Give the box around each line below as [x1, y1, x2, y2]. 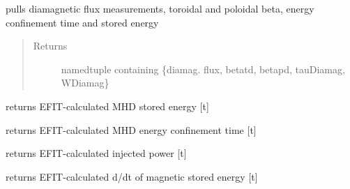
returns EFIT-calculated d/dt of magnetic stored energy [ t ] [6, 169, 258, 183]
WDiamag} [61, 75, 109, 90]
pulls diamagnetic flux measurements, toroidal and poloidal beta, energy [6, 1, 314, 15]
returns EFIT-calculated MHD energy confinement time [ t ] [6, 122, 257, 137]
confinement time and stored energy [6, 15, 159, 29]
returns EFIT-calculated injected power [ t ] [6, 146, 187, 160]
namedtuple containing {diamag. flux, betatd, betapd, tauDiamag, [61, 61, 345, 76]
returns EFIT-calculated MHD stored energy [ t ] [6, 98, 209, 113]
